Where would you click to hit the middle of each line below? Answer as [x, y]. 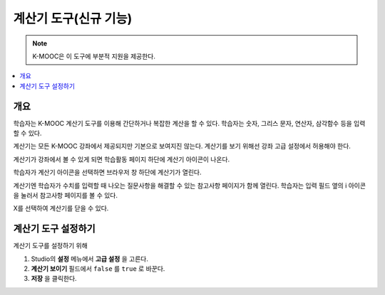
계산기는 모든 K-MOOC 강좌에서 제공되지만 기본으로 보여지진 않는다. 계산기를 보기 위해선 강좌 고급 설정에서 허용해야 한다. [182, 146]
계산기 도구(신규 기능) [73, 18]
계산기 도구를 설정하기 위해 [51, 246]
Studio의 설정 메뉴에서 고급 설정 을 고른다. [90, 259]
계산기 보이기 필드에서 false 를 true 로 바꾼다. [98, 269]
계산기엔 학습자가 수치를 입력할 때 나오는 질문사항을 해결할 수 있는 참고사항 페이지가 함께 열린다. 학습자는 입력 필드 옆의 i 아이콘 [190, 186]
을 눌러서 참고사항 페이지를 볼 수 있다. [65, 195]
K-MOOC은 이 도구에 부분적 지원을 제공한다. [94, 56]
